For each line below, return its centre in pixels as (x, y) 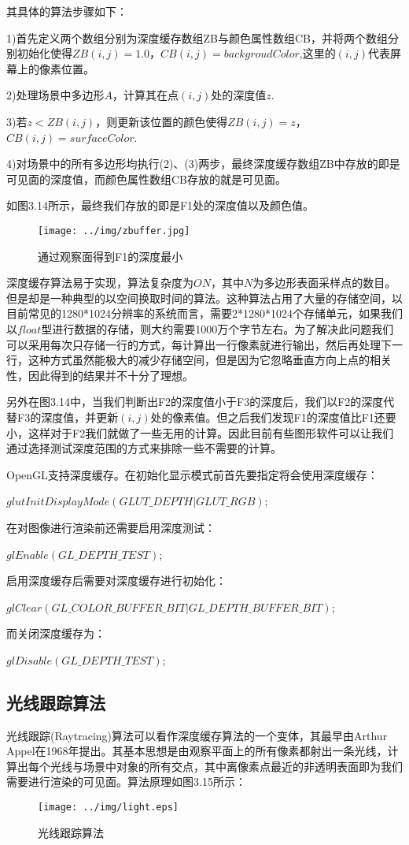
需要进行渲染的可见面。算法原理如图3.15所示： (126, 782)
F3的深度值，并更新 (68, 417)
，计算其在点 (145, 95)
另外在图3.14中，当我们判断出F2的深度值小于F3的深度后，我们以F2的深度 (195, 402)
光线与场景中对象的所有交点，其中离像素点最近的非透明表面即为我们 (226, 766)
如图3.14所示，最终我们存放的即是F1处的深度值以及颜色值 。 (160, 205)
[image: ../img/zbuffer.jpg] (114, 231)
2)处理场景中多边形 (55, 95)
